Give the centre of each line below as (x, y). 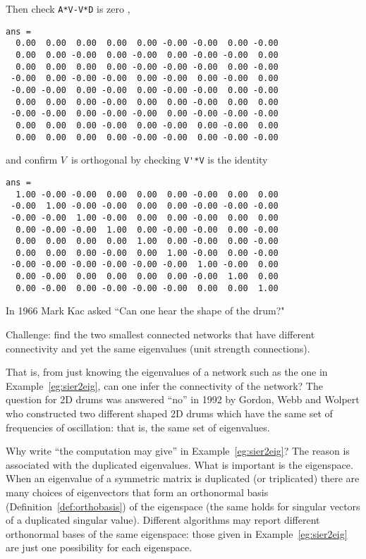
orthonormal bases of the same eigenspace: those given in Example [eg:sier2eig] (177, 533)
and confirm (32, 160)
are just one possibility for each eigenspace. (99, 547)
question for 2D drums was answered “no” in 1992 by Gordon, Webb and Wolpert (183, 399)
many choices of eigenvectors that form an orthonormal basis (137, 492)
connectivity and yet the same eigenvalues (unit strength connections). (158, 348)
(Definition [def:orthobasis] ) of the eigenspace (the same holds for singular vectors (183, 506)
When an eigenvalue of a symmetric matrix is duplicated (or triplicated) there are (183, 478)
